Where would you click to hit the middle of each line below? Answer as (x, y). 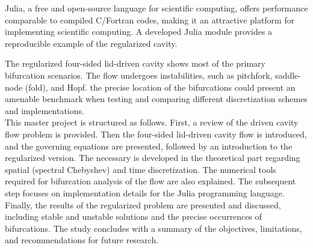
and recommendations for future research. (82, 240)
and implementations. (45, 110)
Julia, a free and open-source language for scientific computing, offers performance (156, 8)
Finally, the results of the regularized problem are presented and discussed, (143, 204)
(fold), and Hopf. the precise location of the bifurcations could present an (160, 87)
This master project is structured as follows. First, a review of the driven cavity (152, 122)
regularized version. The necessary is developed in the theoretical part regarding (153, 158)
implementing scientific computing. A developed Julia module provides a (139, 32)
